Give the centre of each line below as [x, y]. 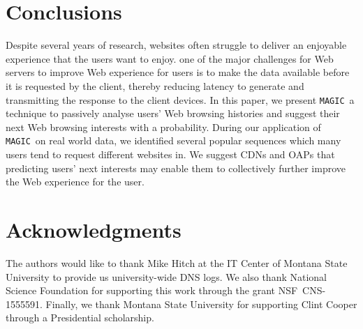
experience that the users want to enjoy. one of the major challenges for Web [170, 58]
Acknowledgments [94, 229]
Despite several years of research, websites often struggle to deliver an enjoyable [176, 45]
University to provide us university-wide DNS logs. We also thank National [166, 276]
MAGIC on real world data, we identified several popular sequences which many [173, 140]
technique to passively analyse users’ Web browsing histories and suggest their [173, 113]
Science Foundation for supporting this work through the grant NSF [152, 290]
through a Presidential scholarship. [80, 317]
